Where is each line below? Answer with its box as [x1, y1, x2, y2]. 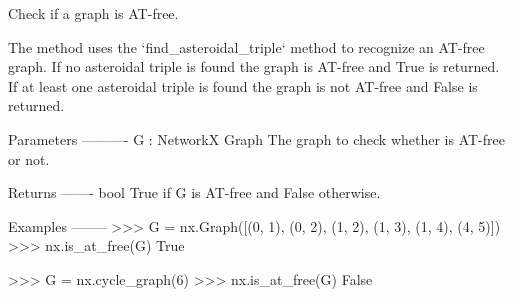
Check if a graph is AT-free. [8, 3, 179, 23]
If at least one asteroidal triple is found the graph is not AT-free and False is [8, 75, 478, 96]
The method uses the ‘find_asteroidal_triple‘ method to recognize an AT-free [8, 36, 485, 57]
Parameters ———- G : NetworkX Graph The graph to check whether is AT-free [8, 128, 505, 149]
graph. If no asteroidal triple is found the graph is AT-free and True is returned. [8, 56, 500, 77]
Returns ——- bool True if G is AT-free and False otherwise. [8, 182, 381, 203]
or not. [8, 148, 50, 169]
